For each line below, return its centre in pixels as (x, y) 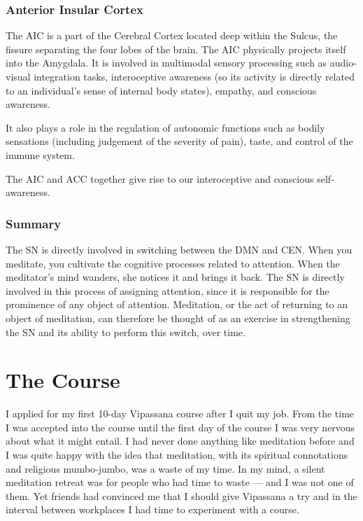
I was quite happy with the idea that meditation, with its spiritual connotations (177, 455)
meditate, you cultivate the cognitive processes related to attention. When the (173, 263)
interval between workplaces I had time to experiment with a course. (152, 509)
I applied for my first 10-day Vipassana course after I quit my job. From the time (180, 414)
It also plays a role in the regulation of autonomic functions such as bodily (165, 127)
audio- (343, 63)
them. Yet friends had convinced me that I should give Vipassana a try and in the (181, 495)
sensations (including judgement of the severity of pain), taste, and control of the (179, 141)
